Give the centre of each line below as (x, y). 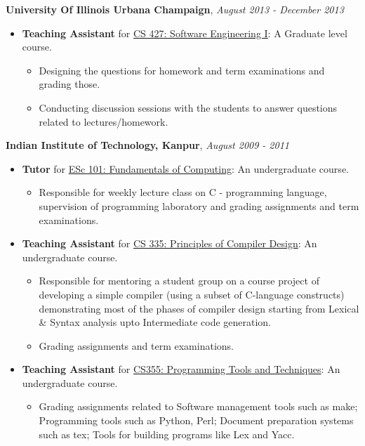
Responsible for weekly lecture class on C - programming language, (183, 192)
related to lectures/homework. (104, 121)
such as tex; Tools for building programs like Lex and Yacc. (167, 434)
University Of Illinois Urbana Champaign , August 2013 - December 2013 (175, 9)
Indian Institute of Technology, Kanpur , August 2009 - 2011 (147, 145)
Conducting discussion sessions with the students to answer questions (188, 107)
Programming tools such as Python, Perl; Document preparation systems (196, 420)
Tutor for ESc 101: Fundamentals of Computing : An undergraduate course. (185, 168)
